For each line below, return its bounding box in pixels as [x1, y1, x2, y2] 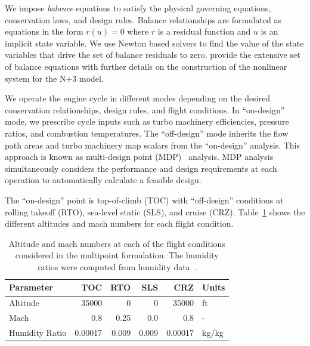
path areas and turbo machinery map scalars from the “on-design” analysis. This [5, 138, 300, 151]
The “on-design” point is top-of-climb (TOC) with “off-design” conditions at [5, 193, 284, 206]
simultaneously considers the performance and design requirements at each [5, 162, 277, 174]
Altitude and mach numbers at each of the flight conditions [8, 237, 225, 249]
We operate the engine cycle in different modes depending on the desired [5, 92, 271, 104]
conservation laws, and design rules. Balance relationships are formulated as [5, 13, 282, 26]
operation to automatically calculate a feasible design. [5, 174, 201, 186]
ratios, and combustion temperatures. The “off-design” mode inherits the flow [5, 126, 289, 139]
